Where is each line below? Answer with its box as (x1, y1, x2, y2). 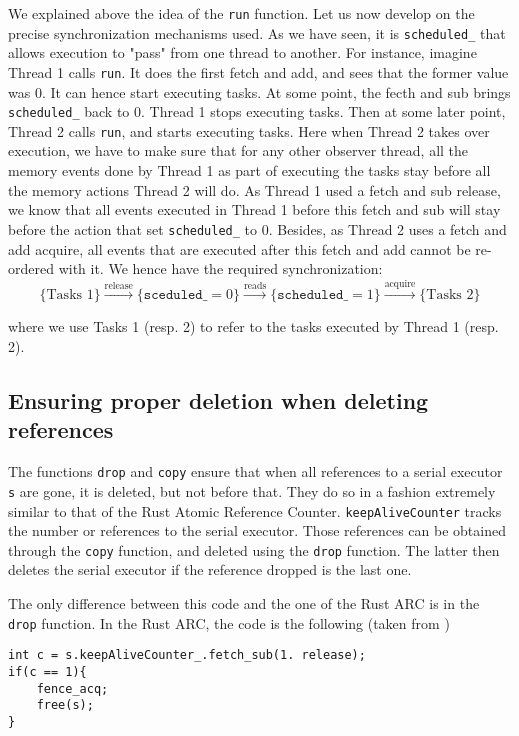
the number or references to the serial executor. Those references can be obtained (8, 520, 506, 541)
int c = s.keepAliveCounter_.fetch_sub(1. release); (8, 648, 366, 663)
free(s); (36, 698, 94, 713)
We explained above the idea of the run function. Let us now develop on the (8, 3, 475, 23)
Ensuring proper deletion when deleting (8, 385, 429, 416)
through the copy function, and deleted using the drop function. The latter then (8, 539, 500, 560)
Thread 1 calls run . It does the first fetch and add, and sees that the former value (8, 61, 509, 82)
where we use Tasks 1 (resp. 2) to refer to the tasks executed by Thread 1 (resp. (8, 316, 499, 337)
